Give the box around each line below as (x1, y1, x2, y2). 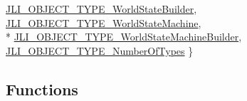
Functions (6, 78, 78, 100)
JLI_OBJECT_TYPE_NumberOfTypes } (6, 43, 194, 58)
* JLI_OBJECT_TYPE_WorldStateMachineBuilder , (6, 29, 242, 44)
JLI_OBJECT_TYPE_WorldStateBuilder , (6, 1, 197, 16)
